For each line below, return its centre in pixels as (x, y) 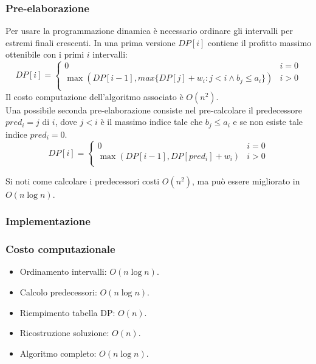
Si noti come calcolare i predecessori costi (83, 180)
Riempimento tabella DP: (67, 312)
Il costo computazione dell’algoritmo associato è (94, 96)
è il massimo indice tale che (152, 122)
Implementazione (48, 221)
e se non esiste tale (268, 122)
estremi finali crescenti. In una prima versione (91, 42)
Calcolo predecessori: (58, 292)
